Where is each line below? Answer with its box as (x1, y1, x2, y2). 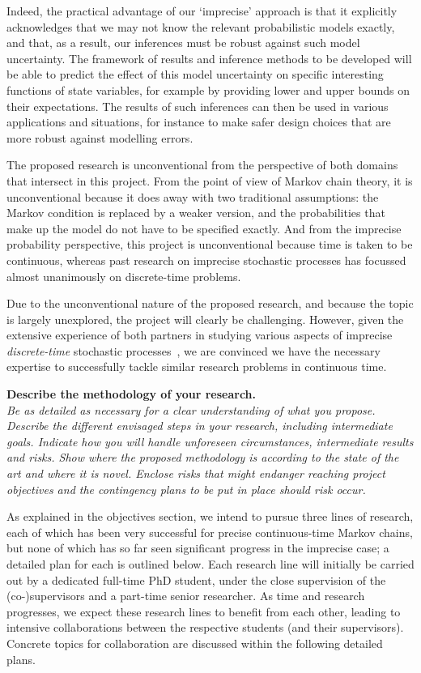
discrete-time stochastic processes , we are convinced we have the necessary (6, 342, 381, 359)
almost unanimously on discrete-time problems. (6, 267, 241, 284)
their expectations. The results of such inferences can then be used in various (6, 97, 389, 114)
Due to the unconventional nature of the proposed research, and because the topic (6, 295, 414, 312)
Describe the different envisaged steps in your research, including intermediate (6, 417, 393, 434)
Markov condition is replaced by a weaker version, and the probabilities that (6, 204, 385, 221)
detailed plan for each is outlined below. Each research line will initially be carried (6, 556, 415, 572)
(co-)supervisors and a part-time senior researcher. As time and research (6, 587, 365, 604)
